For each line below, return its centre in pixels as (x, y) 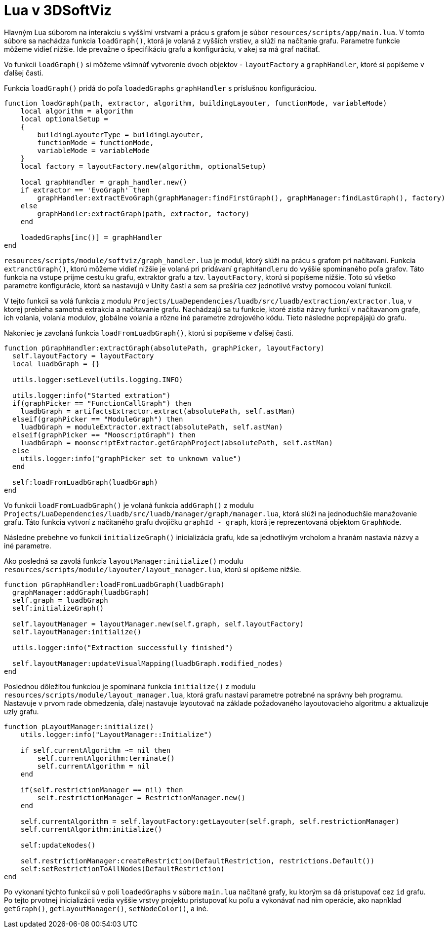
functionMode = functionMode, (96, 142)
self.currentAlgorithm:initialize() (91, 829)
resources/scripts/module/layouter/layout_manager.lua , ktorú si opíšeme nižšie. (153, 569)
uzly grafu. (21, 711)
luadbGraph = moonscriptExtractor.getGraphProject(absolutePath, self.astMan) (177, 443)
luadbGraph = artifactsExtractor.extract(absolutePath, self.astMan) (158, 411)
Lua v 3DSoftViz (58, 10)
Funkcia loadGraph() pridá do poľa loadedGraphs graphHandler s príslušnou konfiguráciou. (160, 88)
